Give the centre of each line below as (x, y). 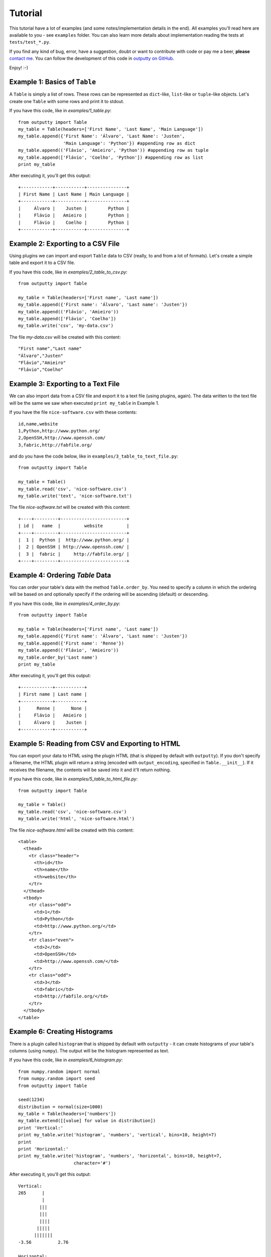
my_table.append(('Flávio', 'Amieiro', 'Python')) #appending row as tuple (113, 150)
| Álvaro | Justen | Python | (74, 208)
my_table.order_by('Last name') (58, 657)
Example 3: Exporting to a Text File (64, 384)
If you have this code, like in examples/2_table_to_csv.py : (69, 272)
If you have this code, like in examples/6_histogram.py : (66, 1060)
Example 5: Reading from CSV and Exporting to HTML (95, 743)
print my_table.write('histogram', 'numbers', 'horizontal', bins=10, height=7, (120, 1156)
